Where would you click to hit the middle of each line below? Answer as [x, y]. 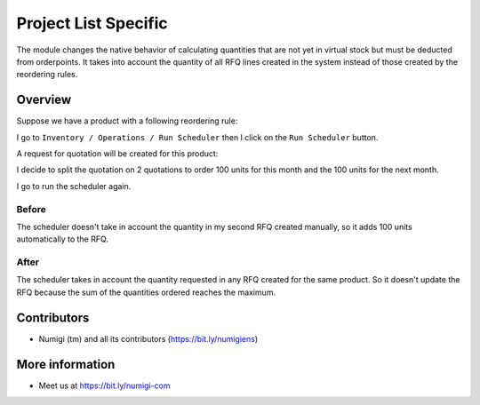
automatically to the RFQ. [62, 239]
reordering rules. [47, 75]
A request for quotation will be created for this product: [117, 154]
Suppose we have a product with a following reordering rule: [127, 121]
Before [31, 209]
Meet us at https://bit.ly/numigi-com [104, 385]
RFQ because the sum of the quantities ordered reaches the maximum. [146, 292]
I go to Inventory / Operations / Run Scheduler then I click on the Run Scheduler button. [197, 137]
